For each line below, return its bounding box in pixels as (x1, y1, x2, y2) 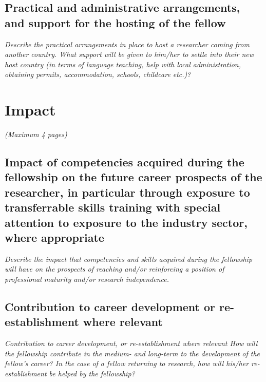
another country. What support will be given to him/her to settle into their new (5, 49, 254, 60)
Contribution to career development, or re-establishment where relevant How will (5, 338, 258, 349)
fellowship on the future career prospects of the (5, 169, 262, 185)
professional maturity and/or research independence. (5, 274, 169, 284)
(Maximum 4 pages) (5, 129, 67, 140)
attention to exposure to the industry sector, (5, 214, 248, 230)
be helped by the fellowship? (49, 368, 135, 378)
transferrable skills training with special (5, 199, 221, 215)
